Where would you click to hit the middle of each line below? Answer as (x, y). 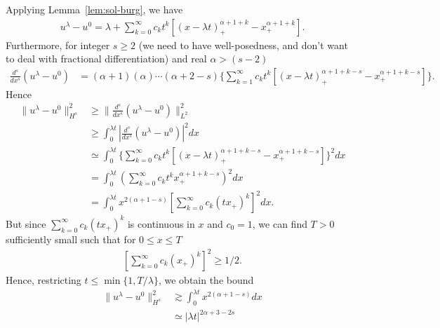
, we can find (280, 223)
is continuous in (161, 223)
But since (26, 223)
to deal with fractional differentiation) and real (106, 59)
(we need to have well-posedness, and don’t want (243, 45)
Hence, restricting (44, 280)
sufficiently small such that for (71, 239)
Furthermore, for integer (58, 45)
